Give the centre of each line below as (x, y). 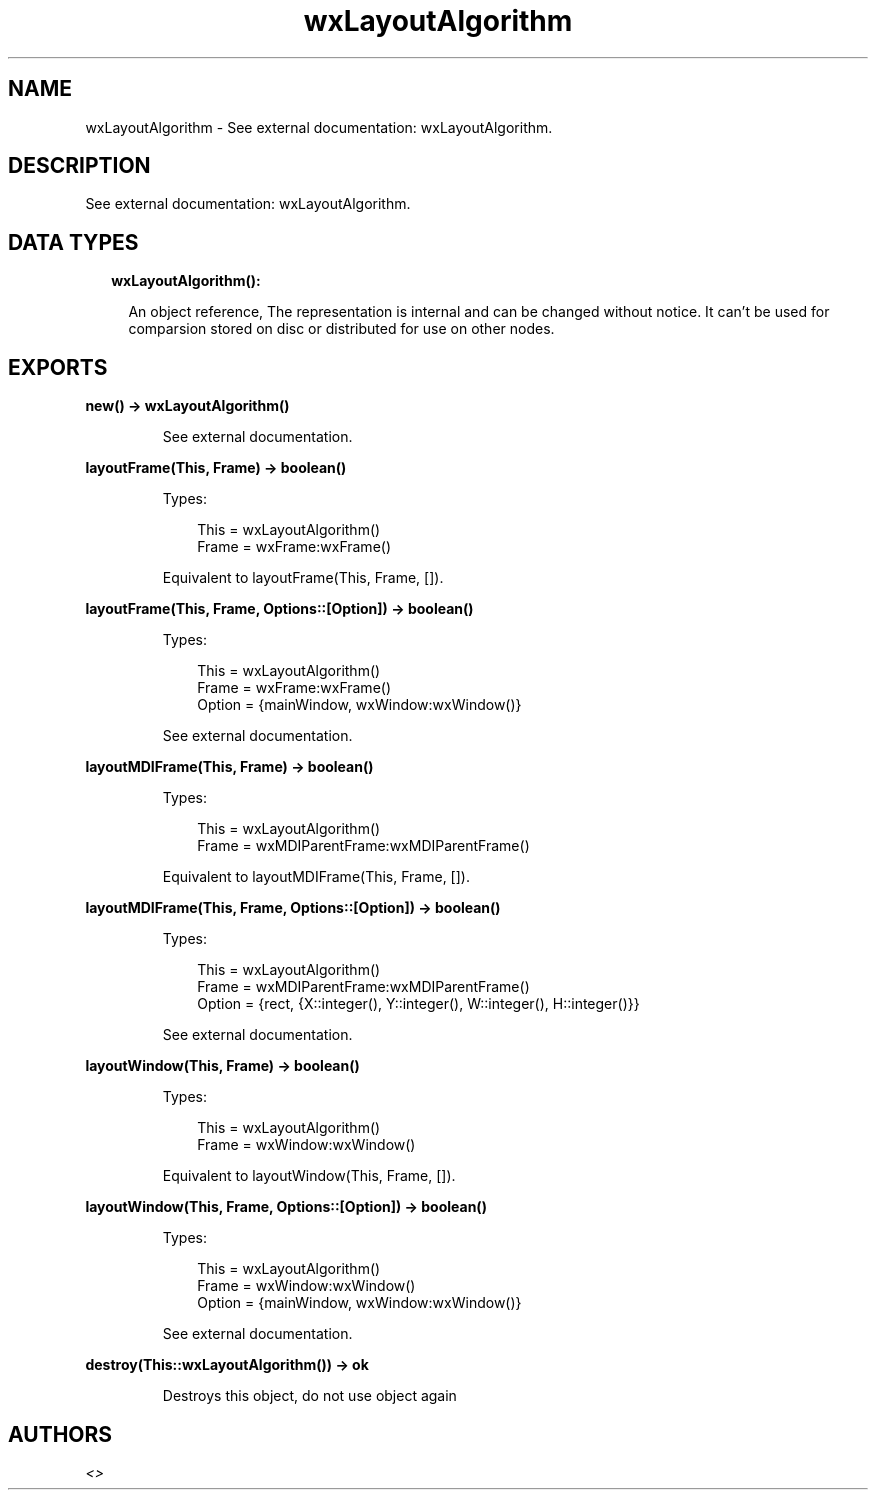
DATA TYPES (73, 242)
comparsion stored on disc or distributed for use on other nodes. (341, 329)
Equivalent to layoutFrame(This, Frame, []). (303, 578)
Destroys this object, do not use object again (309, 1396)
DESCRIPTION (79, 166)
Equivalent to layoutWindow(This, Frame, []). (309, 1176)
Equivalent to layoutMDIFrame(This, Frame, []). (316, 877)
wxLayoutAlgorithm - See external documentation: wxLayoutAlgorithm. (319, 127)
